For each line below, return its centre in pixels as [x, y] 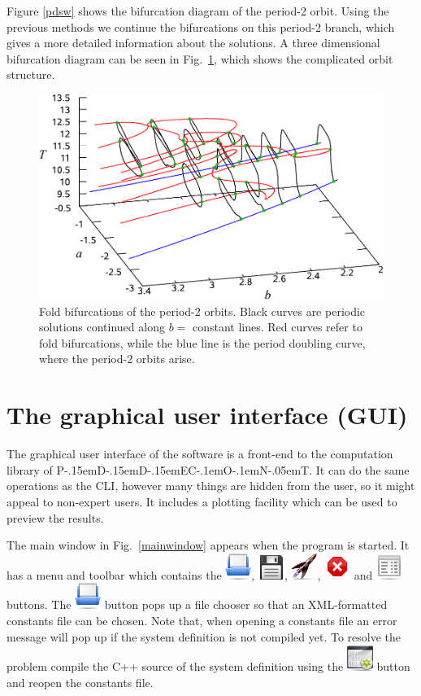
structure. [31, 74]
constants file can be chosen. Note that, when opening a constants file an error [202, 620]
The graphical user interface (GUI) [207, 415]
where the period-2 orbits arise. [117, 359]
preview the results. [55, 517]
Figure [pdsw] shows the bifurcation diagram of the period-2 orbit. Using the [198, 11]
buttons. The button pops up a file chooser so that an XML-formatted [197, 604]
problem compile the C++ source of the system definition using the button [208, 666]
